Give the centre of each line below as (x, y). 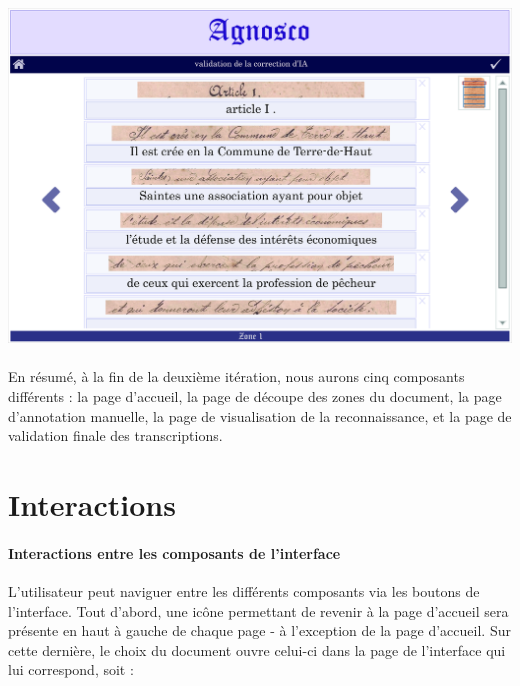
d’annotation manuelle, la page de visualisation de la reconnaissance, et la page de (260, 415)
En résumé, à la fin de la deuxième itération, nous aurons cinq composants (236, 376)
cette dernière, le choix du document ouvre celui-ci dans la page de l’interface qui (257, 649)
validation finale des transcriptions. (115, 435)
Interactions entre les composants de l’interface (174, 552)
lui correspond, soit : (71, 669)
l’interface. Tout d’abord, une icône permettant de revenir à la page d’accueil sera (258, 610)
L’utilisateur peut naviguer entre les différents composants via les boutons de (244, 590)
